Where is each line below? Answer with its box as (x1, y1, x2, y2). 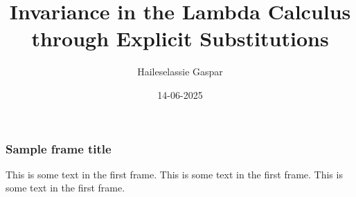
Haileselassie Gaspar (137, 64, 223, 79)
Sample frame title (6, 140, 112, 157)
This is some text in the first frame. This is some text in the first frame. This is (6, 167, 343, 181)
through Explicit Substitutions (31, 24, 329, 53)
